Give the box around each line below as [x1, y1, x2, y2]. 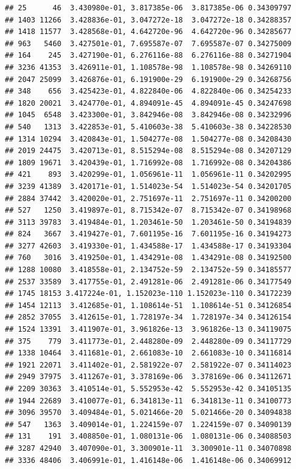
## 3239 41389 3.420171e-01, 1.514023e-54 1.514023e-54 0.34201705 [5, 182, 292, 191]
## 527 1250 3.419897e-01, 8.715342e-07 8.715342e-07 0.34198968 [5, 206, 292, 215]
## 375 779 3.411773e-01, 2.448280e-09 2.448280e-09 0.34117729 [5, 337, 292, 346]
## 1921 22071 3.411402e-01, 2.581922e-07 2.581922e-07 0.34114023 [5, 360, 292, 369]
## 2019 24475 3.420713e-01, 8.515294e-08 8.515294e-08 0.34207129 [5, 146, 292, 156]
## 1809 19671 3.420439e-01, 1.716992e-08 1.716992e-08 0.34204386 [5, 158, 292, 167]
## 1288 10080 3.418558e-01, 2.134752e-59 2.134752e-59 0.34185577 [5, 265, 292, 275]
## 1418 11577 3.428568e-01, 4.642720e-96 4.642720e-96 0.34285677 [5, 27, 292, 36]
